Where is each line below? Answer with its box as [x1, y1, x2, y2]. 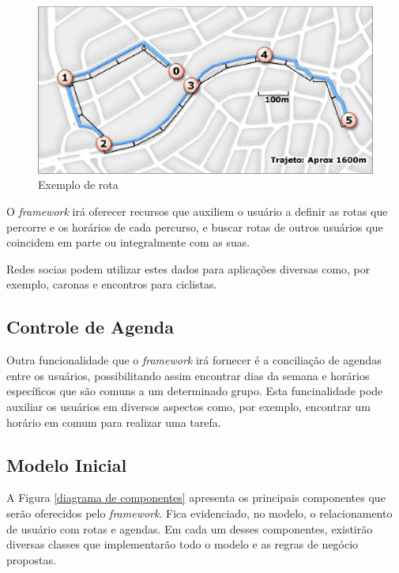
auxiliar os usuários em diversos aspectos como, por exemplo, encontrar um [6, 398, 371, 414]
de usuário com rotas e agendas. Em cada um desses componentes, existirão [6, 520, 373, 537]
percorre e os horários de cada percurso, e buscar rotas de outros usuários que [6, 218, 383, 235]
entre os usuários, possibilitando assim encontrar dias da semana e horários [6, 367, 370, 383]
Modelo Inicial [6, 452, 127, 477]
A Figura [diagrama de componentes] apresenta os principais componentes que [6, 489, 386, 506]
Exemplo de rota [38, 176, 119, 193]
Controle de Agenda [6, 315, 174, 339]
